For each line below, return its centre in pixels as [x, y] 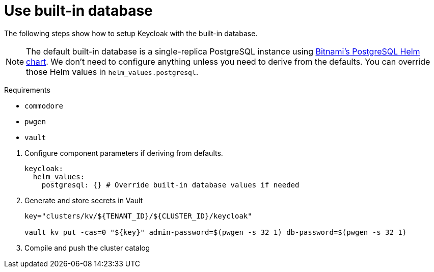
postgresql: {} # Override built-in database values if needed [170, 185]
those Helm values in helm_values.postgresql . [112, 72]
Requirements [27, 90]
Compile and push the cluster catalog [87, 248]
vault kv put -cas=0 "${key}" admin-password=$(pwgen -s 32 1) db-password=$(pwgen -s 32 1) [216, 232]
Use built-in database [78, 11]
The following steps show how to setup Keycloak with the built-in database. [131, 33]
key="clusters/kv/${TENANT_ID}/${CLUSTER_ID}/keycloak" [138, 216]
